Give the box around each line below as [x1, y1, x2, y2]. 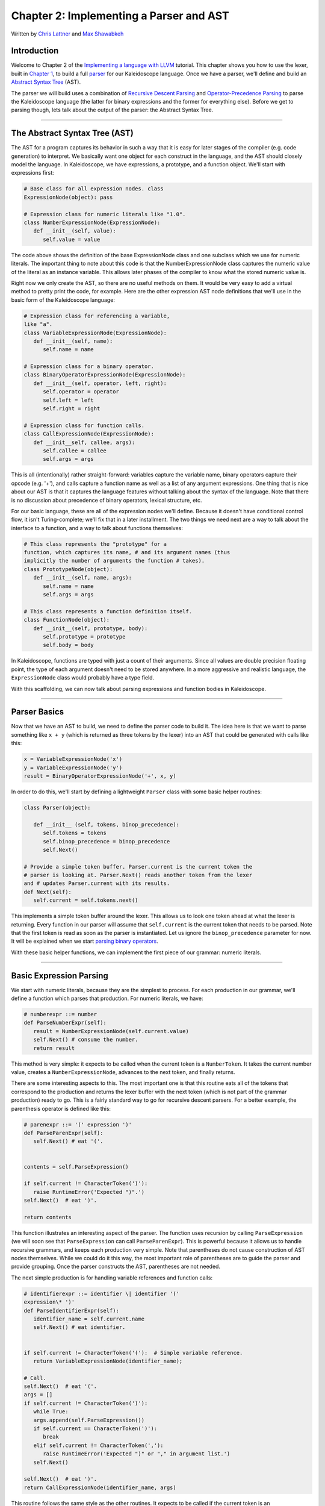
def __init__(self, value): [33, 228, 117, 234]
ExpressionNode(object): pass [23, 193, 113, 201]
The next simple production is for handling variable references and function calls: [11, 1274, 213, 1281]
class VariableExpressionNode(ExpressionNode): [23, 329, 167, 336]
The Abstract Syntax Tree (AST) [11, 128, 134, 139]
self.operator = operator [43, 389, 120, 395]
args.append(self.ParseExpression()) [33, 1416, 144, 1423]
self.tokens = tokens [43, 830, 107, 837]
